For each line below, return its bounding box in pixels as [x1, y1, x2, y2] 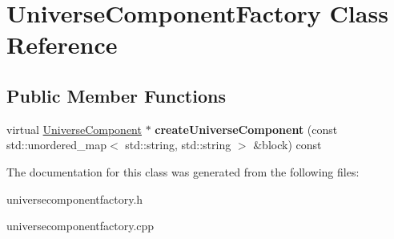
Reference [6, 28, 118, 61]
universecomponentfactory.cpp [6, 217, 155, 234]
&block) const [253, 136, 322, 153]
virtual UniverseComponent [6, 120, 142, 137]
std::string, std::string [125, 136, 231, 153]
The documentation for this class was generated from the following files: [6, 163, 360, 180]
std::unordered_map [6, 136, 107, 153]
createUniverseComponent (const [155, 120, 338, 137]
